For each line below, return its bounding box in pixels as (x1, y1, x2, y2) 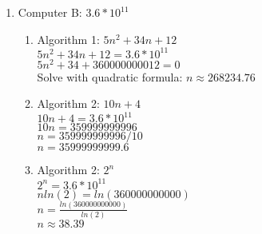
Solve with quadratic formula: (37, 68, 183, 85)
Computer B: (18, 4, 82, 20)
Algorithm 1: (37, 30, 100, 47)
